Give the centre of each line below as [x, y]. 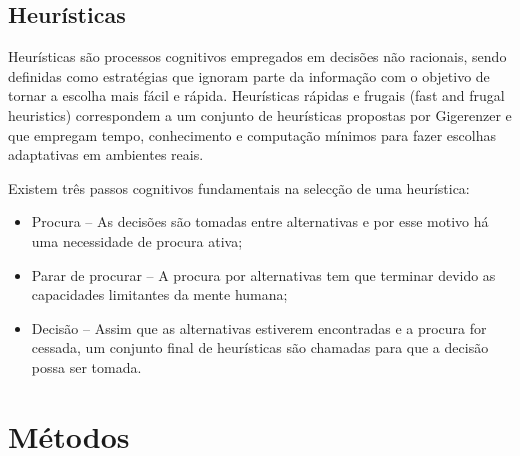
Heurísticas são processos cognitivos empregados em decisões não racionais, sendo [257, 56]
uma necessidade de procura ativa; [137, 240]
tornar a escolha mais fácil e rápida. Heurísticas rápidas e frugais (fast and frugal [256, 95]
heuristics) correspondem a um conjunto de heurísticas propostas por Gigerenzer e [260, 114]
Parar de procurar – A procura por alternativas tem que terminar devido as [263, 274]
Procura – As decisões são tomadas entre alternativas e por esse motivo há [260, 221]
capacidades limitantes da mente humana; [159, 294]
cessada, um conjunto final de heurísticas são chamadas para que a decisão [260, 347]
